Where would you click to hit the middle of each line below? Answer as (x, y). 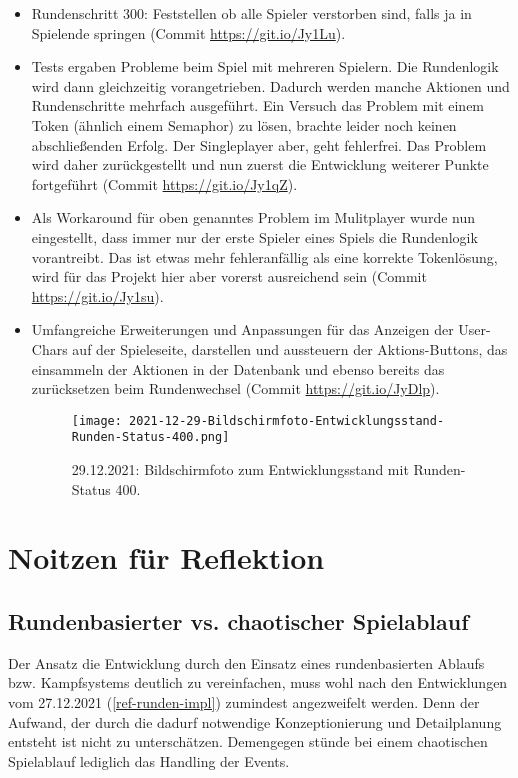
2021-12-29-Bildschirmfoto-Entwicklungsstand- (287, 420)
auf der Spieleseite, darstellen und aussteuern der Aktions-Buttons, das (290, 348)
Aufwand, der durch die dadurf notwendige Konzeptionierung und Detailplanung (255, 721)
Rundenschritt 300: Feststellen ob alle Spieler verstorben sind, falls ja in (251, 13)
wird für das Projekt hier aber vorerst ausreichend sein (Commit (229, 276)
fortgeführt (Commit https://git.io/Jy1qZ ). (164, 183)
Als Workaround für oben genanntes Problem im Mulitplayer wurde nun (253, 217)
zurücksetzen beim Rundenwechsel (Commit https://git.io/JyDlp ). (235, 388)
